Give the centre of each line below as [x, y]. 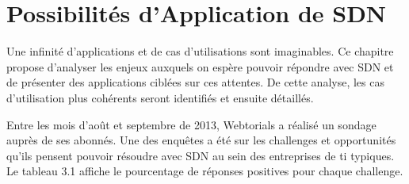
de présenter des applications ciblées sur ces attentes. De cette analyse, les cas [195, 82]
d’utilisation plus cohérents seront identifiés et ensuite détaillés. [160, 97]
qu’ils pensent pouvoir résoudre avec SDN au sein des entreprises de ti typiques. [201, 155]
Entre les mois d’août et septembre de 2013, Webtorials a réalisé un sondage [191, 124]
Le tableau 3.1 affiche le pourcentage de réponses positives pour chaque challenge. [205, 171]
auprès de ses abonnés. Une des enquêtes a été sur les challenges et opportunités [201, 140]
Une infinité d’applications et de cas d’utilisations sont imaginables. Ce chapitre [200, 51]
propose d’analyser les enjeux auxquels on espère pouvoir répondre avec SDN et [200, 66]
